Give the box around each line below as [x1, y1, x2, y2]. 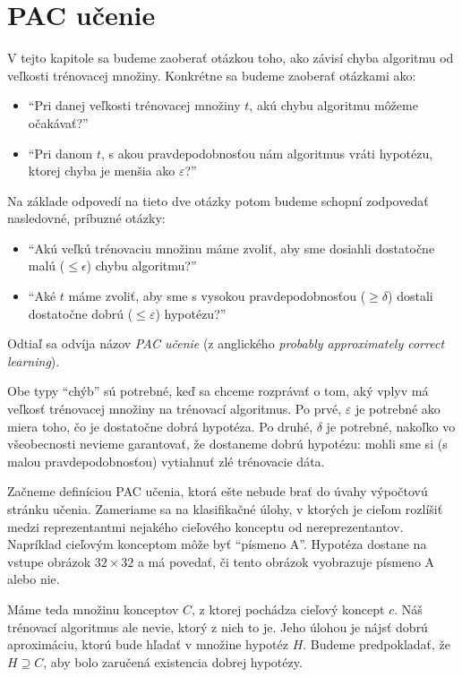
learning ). [7, 351, 60, 370]
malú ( [28, 256, 65, 275]
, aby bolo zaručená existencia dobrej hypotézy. [43, 652, 303, 671]
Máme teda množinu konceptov [7, 599, 179, 618]
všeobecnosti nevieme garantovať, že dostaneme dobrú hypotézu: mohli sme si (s [7, 434, 448, 453]
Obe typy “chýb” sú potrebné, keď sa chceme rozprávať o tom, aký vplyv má [7, 381, 429, 400]
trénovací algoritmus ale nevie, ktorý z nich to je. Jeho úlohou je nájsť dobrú [7, 617, 428, 636]
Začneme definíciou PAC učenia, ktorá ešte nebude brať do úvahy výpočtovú [7, 482, 428, 501]
